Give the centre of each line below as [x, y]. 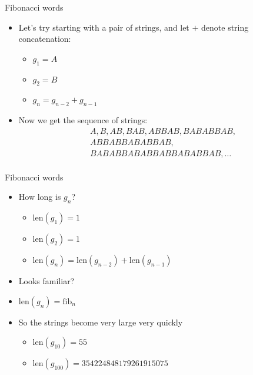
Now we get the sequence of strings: [83, 120]
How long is [40, 197]
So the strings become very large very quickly [101, 322]
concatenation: [45, 39]
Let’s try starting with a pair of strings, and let [104, 27]
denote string [225, 27]
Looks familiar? [46, 281]
